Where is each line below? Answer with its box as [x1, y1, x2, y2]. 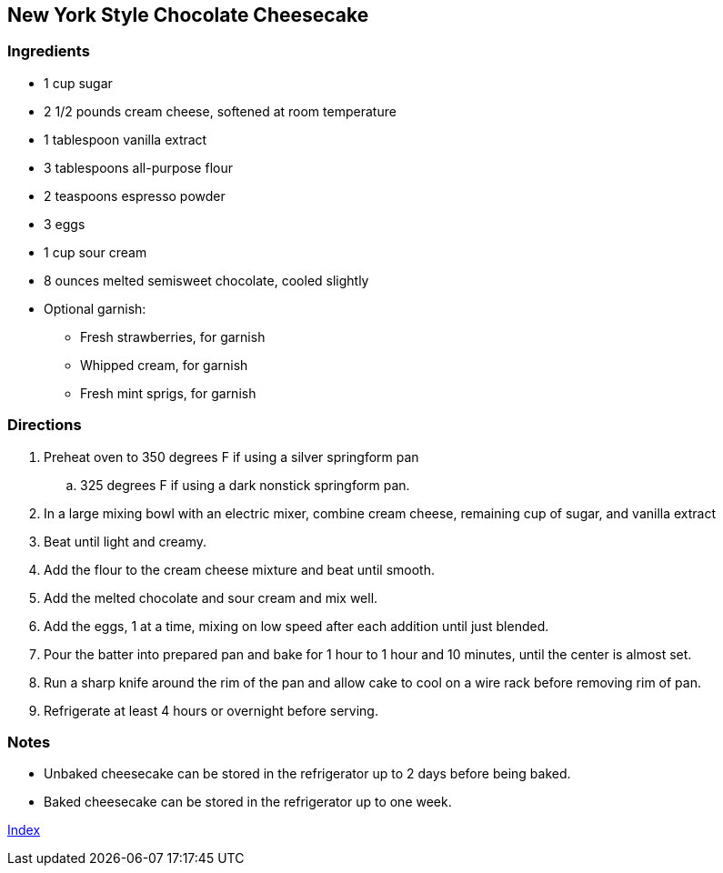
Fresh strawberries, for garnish [80, 328, 266, 345]
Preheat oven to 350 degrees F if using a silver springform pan [44, 448, 419, 465]
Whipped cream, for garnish [80, 356, 248, 373]
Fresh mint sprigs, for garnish [80, 385, 256, 401]
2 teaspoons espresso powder [44, 187, 226, 204]
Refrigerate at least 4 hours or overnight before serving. [44, 702, 378, 718]
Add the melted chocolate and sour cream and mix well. [44, 589, 378, 606]
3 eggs [44, 216, 85, 232]
